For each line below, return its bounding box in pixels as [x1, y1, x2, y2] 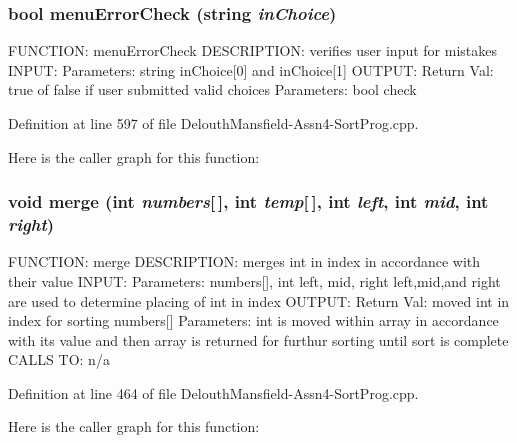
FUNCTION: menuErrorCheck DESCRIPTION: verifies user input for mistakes [8, 40, 497, 61]
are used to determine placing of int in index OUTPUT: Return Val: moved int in [8, 290, 510, 311]
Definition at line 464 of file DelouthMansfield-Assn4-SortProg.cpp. [8, 382, 419, 403]
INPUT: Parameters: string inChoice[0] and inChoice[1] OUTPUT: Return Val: [8, 59, 494, 80]
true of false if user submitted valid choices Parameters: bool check [8, 79, 417, 100]
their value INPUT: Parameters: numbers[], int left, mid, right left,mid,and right [8, 270, 501, 291]
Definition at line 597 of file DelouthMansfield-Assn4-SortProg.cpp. [8, 113, 419, 133]
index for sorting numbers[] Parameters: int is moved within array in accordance [8, 310, 499, 331]
